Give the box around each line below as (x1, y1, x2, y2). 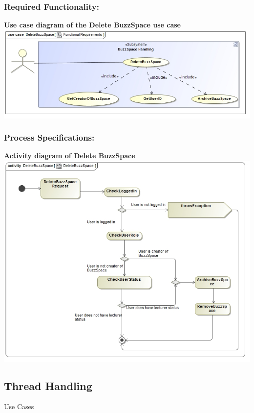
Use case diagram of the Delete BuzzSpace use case (4, 20, 181, 30)
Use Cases (4, 401, 34, 411)
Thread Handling (4, 378, 92, 393)
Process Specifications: (4, 131, 95, 144)
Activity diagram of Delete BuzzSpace (4, 150, 135, 161)
